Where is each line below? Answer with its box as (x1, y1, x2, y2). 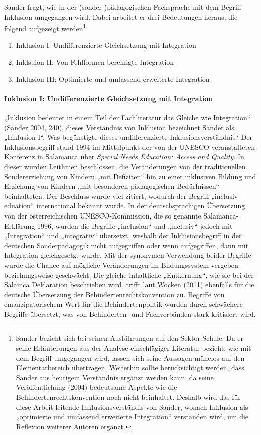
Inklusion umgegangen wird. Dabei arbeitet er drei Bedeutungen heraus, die (4, 11, 238, 22)
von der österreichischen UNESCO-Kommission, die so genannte (4, 210, 201, 221)
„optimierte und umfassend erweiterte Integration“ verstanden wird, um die (16, 411, 249, 422)
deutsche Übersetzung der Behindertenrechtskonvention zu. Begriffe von (4, 289, 225, 299)
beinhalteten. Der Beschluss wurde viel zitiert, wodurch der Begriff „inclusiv (4, 190, 238, 201)
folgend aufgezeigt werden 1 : (4, 22, 88, 33)
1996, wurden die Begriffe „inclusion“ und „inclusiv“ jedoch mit (37, 220, 233, 231)
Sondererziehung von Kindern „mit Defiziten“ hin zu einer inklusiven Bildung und (4, 171, 256, 181)
